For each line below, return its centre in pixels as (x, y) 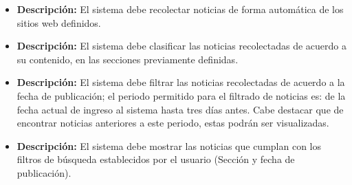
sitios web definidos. (59, 22)
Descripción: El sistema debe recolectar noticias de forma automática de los (180, 9)
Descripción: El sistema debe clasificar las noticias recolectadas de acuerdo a (181, 46)
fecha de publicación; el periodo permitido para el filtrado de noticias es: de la (181, 95)
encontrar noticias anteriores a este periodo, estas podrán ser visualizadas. (173, 123)
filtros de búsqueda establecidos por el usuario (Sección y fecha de (156, 159)
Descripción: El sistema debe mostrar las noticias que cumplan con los (169, 145)
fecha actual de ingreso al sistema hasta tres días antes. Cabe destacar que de (180, 109)
